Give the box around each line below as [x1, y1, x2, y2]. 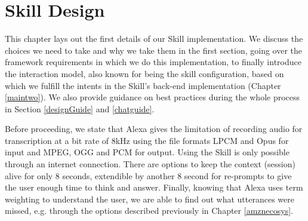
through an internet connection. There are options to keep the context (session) [5, 158, 295, 170]
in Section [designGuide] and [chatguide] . [5, 102, 155, 115]
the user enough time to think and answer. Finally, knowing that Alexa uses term [5, 181, 303, 194]
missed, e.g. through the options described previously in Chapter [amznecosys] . [5, 204, 293, 217]
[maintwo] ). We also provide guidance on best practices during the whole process [5, 91, 300, 103]
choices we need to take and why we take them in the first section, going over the [5, 44, 302, 56]
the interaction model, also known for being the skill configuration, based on [5, 67, 284, 79]
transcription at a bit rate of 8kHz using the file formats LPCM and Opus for [5, 134, 289, 146]
